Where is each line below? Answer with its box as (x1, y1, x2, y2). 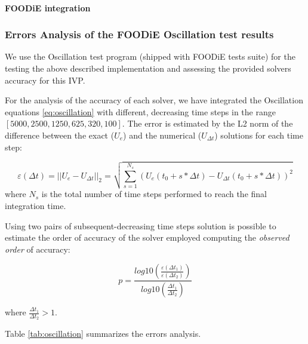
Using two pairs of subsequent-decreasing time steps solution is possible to (5, 219, 276, 232)
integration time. (5, 199, 66, 211)
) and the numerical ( (123, 128, 202, 141)
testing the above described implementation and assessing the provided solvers (5, 62, 291, 74)
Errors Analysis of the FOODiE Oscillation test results (5, 27, 274, 42)
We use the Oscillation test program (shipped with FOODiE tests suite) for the (5, 50, 295, 63)
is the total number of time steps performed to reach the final (41, 188, 267, 200)
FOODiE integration (5, 1, 91, 14)
